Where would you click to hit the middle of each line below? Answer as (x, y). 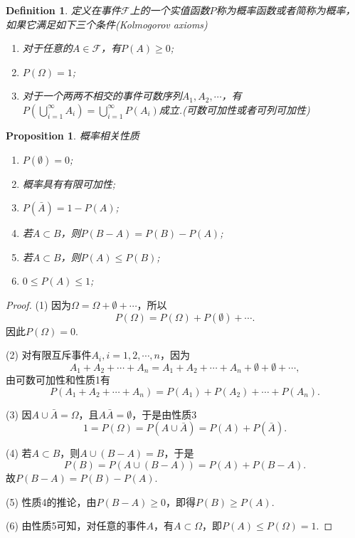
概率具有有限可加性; (69, 183)
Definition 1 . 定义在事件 (63, 10)
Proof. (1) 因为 (39, 304)
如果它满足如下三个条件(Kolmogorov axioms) (107, 24)
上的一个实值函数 (170, 10)
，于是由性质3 (164, 414)
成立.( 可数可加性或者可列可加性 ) (234, 109)
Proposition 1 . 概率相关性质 (73, 135)
